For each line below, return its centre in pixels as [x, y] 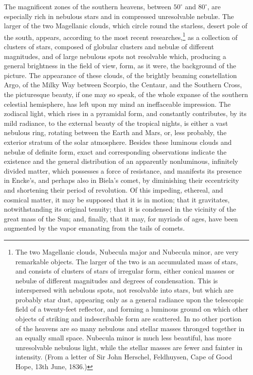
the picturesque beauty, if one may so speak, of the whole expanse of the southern [126, 94]
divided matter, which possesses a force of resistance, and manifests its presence [123, 170]
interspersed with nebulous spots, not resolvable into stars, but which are [124, 290]
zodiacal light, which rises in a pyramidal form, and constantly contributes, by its [125, 113]
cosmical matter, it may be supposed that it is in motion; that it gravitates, [117, 199]
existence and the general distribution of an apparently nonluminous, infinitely [121, 161]
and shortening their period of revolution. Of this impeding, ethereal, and [114, 189]
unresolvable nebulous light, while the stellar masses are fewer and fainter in [129, 347]
